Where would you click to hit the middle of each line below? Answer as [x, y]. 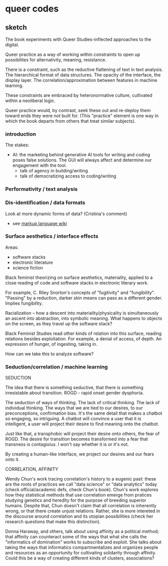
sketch [16, 27]
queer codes [32, 9]
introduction [21, 134]
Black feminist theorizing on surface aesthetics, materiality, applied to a [79, 277]
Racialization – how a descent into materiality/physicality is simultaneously [82, 313]
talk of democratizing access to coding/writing [68, 176]
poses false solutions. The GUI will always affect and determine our [82, 160]
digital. [12, 45]
